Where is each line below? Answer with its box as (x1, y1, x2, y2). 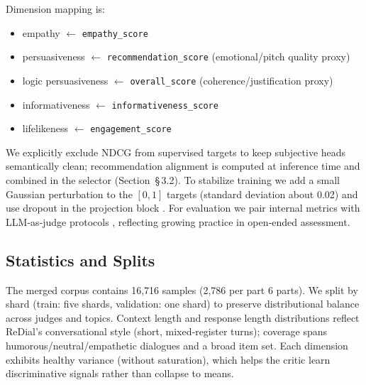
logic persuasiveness (22, 72, 109, 87)
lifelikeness (22, 121, 69, 136)
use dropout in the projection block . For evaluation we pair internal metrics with (6, 200, 360, 215)
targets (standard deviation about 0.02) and (167, 186, 358, 201)
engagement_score (90, 124, 172, 135)
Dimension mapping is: (6, 1, 105, 16)
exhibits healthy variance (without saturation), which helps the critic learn (6, 352, 331, 367)
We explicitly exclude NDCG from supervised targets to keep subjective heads (6, 144, 346, 159)
